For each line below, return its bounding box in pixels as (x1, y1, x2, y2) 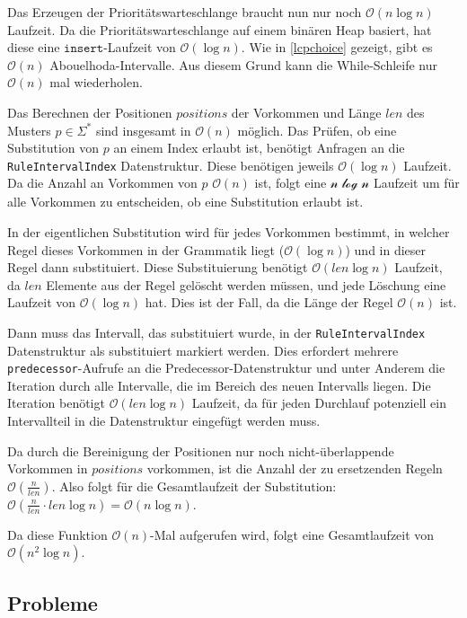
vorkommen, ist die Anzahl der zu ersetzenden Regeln (146, 459, 443, 478)
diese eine (7, 38, 60, 57)
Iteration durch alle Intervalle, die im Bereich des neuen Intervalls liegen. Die (7, 375, 431, 394)
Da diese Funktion (7, 525, 108, 543)
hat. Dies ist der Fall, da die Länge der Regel (145, 293, 393, 312)
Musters (7, 120, 51, 139)
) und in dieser (345, 240, 427, 259)
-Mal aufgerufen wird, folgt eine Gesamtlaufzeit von (150, 525, 435, 543)
